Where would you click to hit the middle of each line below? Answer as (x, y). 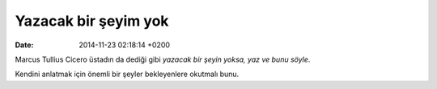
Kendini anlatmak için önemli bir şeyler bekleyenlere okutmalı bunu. (127, 74)
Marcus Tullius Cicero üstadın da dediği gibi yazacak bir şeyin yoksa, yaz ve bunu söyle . (163, 59)
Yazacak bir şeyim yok (92, 21)
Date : (24, 45)
